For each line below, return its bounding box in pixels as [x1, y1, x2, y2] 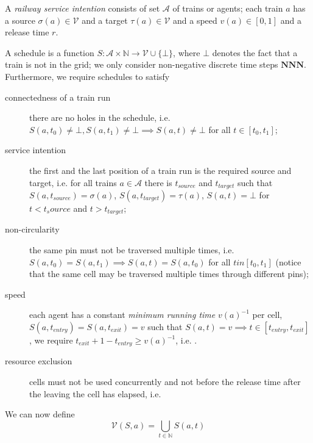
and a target [82, 13, 128, 26]
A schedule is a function [5, 46, 94, 59]
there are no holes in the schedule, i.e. [29, 111, 171, 124]
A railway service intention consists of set [5, 2, 160, 14]
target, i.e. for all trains [29, 176, 117, 189]
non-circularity [5, 223, 60, 236]
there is [144, 176, 172, 189]
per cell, [252, 308, 283, 321]
